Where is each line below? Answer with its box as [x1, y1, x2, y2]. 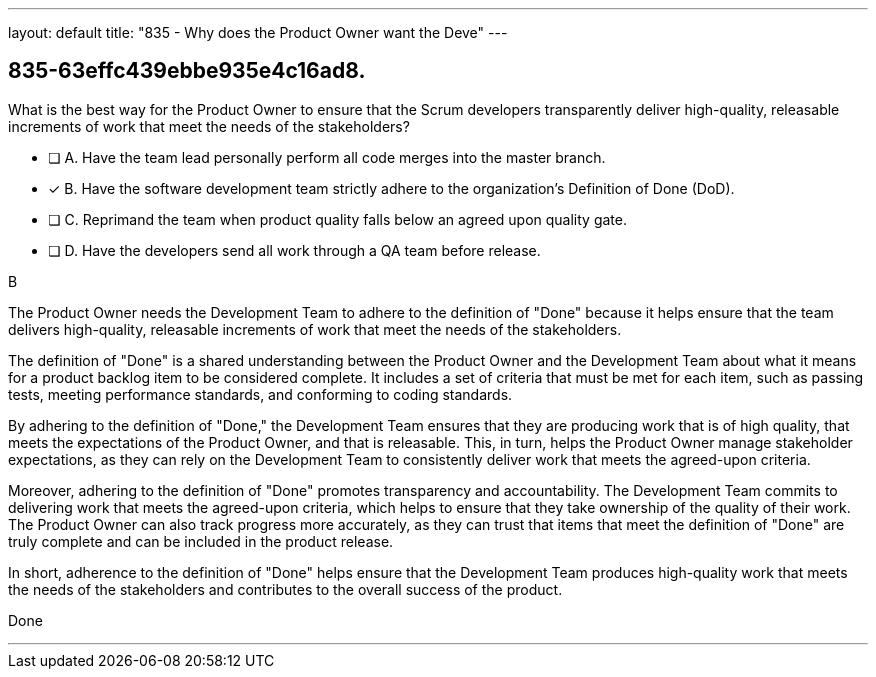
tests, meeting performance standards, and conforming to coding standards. [8, 385, 513, 403]
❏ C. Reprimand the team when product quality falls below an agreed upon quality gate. [48, 210, 627, 228]
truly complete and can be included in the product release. [8, 532, 394, 550]
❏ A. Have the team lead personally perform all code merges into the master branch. [48, 148, 606, 166]
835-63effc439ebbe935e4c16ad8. [8, 58, 366, 84]
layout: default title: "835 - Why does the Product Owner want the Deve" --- [8, 24, 508, 41]
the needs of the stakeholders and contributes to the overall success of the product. [8, 580, 563, 598]
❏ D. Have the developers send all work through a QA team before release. [48, 241, 541, 259]
